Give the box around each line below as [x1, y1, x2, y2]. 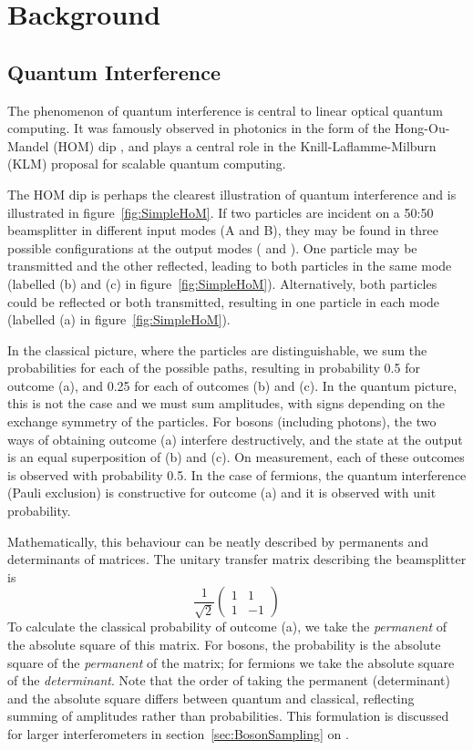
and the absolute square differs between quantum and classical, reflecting [7, 688, 415, 707]
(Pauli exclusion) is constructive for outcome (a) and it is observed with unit [7, 483, 437, 502]
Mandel [7, 136, 49, 155]
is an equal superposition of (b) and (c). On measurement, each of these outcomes [7, 447, 465, 467]
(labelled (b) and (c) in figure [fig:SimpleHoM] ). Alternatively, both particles [7, 273, 437, 293]
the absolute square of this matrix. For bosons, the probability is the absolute [7, 635, 441, 654]
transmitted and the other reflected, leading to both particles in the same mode [7, 256, 452, 275]
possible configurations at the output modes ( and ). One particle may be [7, 238, 417, 257]
